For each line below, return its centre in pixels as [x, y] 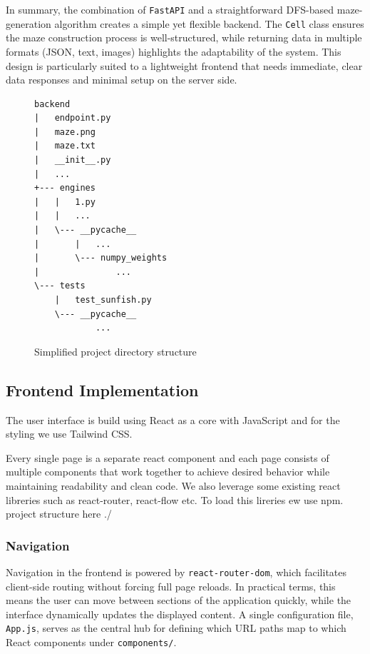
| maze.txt [65, 146]
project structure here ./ [59, 514]
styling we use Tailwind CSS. [69, 434]
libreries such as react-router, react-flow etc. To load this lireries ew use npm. [175, 499]
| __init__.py [73, 160]
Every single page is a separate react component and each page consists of [168, 457]
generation [29, 23]
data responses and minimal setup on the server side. [122, 80]
